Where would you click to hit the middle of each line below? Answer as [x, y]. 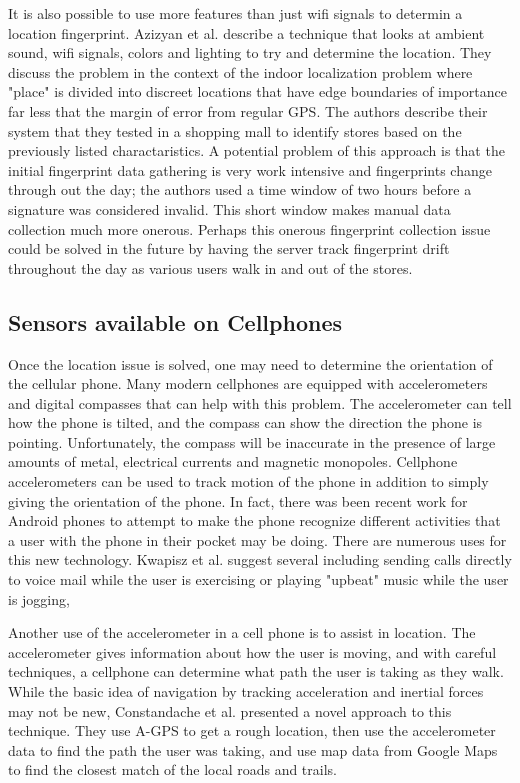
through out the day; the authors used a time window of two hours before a [240, 189]
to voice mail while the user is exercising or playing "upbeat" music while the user [258, 579]
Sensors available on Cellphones [175, 321]
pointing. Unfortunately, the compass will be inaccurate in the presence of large [252, 441]
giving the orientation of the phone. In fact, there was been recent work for [238, 500]
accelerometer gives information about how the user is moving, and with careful [252, 651]
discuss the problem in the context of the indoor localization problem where [240, 71]
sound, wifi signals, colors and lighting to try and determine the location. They [250, 52]
